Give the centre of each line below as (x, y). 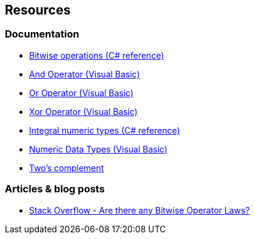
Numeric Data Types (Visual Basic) (98, 149)
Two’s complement (67, 168)
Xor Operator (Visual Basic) (84, 111)
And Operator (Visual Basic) (84, 74)
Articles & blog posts (55, 189)
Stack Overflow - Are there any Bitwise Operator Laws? (140, 210)
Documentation (42, 34)
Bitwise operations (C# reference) (97, 55)
